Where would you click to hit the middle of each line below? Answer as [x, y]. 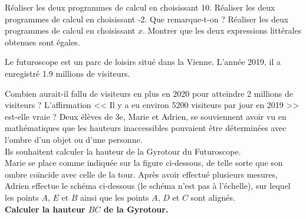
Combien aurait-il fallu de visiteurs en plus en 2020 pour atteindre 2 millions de [149, 93]
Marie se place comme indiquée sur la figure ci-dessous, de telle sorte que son [144, 163]
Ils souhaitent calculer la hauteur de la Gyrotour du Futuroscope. [123, 151]
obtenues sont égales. [42, 42]
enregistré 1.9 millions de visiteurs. [68, 73]
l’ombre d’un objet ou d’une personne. [74, 139]
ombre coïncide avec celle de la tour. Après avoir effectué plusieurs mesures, [141, 174]
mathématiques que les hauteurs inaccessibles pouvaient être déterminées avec [146, 128]
